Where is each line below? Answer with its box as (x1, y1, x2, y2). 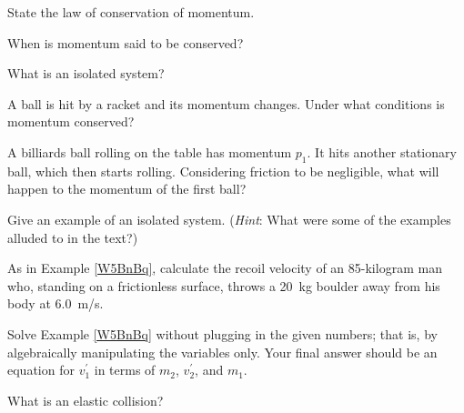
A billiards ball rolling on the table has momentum (7, 142, 292, 161)
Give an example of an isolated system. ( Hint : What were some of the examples (7, 209, 451, 228)
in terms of (94, 360, 156, 379)
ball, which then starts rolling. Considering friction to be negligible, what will (7, 161, 439, 180)
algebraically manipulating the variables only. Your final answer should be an (7, 342, 438, 361)
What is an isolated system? (7, 64, 165, 83)
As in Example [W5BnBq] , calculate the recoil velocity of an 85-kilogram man (7, 258, 442, 277)
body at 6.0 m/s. (7, 294, 104, 313)
